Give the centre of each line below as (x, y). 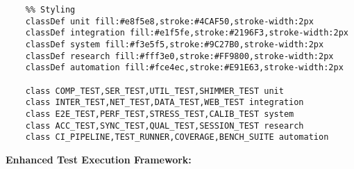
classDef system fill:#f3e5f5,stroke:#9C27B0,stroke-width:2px (175, 44)
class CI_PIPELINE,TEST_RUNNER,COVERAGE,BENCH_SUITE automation (177, 137)
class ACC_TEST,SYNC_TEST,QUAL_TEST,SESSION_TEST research (165, 126)
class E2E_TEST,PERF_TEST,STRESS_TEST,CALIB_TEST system (160, 114)
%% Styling (50, 10)
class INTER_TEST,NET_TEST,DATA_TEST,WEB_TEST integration (165, 103)
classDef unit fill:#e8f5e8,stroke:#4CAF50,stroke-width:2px (169, 21)
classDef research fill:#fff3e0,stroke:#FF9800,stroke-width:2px (179, 56)
